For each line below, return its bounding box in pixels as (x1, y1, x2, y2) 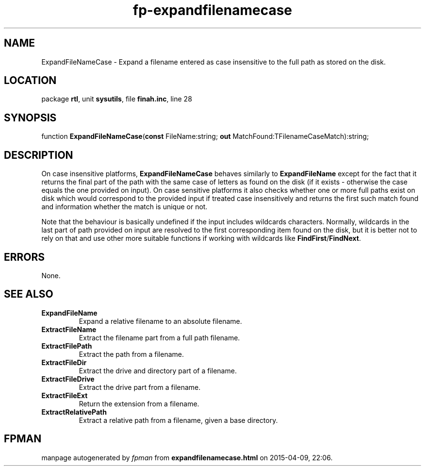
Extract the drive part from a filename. (79, 383, 201, 391)
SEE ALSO (4, 288, 53, 301)
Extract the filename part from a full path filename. (79, 333, 240, 342)
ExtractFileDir (41, 358, 87, 367)
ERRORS (4, 251, 45, 263)
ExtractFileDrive (41, 374, 95, 383)
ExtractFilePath (41, 341, 92, 350)
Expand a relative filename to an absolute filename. (79, 317, 242, 325)
